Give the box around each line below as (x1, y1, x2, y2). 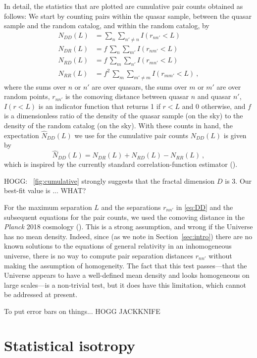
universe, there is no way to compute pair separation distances (4, 250, 194, 260)
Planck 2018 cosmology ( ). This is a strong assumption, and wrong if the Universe (4, 221, 253, 232)
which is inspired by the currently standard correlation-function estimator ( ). (4, 159, 238, 169)
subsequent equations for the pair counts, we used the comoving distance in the (4, 211, 245, 222)
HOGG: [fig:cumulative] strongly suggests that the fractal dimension (4, 175, 215, 186)
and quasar (197, 91, 231, 102)
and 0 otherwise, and (182, 101, 246, 111)
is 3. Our (225, 175, 252, 186)
